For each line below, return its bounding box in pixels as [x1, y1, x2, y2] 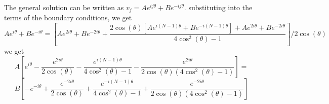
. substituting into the [184, 2, 253, 12]
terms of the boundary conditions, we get [4, 12, 132, 23]
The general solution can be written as [4, 2, 124, 12]
